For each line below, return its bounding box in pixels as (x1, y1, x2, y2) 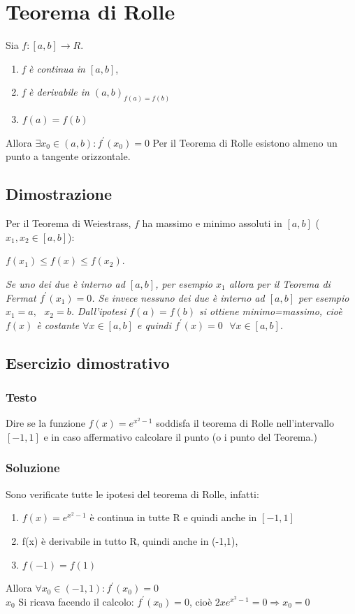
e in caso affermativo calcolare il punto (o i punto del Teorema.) (43, 429, 317, 444)
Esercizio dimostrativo (6, 351, 170, 373)
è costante (36, 317, 80, 332)
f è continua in (22, 61, 85, 75)
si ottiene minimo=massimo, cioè (199, 304, 342, 319)
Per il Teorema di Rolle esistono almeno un (152, 135, 338, 149)
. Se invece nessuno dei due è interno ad (92, 290, 265, 305)
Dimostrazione (6, 183, 113, 205)
